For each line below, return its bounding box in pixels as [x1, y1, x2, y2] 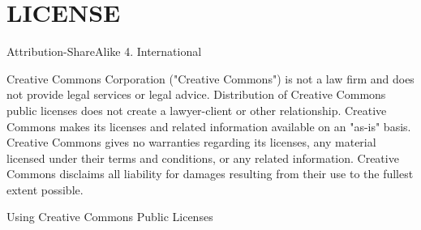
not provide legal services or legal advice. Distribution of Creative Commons [6, 86, 386, 103]
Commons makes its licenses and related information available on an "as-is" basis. [6, 117, 411, 134]
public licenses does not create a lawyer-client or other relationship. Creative [6, 101, 387, 118]
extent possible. [6, 181, 84, 198]
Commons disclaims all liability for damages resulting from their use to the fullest [6, 165, 414, 182]
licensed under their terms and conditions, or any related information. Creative [6, 149, 399, 166]
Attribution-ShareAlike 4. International [6, 43, 202, 60]
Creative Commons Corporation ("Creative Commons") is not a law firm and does [6, 70, 415, 87]
